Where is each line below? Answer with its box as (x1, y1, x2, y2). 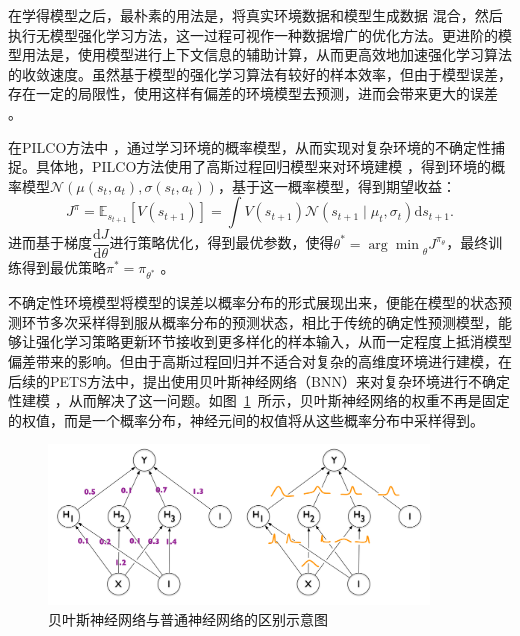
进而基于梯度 (8, 232, 92, 253)
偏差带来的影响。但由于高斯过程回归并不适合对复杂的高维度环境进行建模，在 (8, 350, 512, 371)
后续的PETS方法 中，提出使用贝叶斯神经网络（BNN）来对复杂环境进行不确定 (8, 370, 510, 391)
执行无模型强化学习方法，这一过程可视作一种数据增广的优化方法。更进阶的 (8, 24, 498, 45)
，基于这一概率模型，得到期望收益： (217, 175, 456, 196)
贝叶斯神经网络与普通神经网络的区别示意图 (48, 608, 328, 629)
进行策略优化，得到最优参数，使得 (109, 232, 334, 253)
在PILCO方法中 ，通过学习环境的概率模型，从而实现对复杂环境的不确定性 (8, 136, 491, 157)
